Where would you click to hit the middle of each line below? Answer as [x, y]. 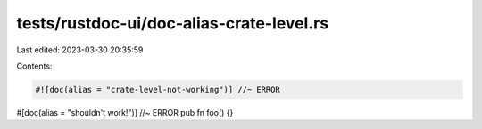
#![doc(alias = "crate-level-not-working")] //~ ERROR [158, 89]
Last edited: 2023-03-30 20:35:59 [80, 50]
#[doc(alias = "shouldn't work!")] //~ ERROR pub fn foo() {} [125, 112]
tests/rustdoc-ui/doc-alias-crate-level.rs [173, 23]
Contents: [34, 66]
